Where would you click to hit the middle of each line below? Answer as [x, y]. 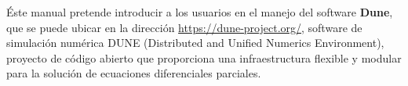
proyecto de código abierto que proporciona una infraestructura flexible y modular [204, 57]
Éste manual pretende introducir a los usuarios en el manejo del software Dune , [200, 12]
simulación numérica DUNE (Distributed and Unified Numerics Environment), [195, 43]
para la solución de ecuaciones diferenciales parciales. [134, 73]
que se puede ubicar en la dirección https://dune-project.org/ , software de [184, 27]
